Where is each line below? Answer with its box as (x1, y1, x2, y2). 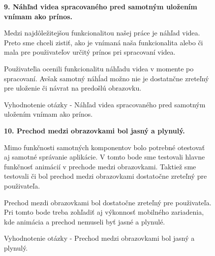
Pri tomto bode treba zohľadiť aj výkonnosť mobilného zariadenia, (4, 207, 204, 217)
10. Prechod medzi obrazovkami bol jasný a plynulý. (4, 125, 185, 135)
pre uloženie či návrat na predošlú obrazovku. (4, 83, 142, 93)
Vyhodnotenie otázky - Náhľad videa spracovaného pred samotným (4, 99, 206, 109)
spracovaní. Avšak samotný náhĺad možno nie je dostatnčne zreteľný (4, 73, 209, 83)
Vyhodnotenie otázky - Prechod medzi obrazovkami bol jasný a (4, 233, 195, 243)
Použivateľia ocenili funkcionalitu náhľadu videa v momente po (4, 63, 194, 73)
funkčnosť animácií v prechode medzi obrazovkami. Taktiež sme (4, 161, 196, 171)
